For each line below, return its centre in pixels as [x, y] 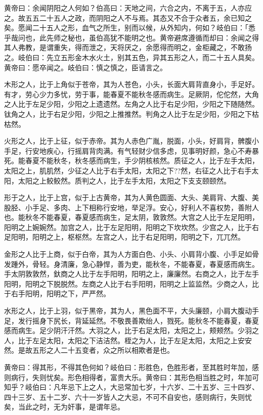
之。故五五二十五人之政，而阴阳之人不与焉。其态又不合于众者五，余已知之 [128, 17]
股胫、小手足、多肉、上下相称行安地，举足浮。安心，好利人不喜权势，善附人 [131, 207]
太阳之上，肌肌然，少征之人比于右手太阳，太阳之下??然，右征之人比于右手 [128, 170]
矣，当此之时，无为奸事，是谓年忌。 [64, 407]
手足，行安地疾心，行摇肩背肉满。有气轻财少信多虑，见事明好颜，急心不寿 [128, 150]
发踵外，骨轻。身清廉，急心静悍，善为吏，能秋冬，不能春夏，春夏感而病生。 [131, 264]
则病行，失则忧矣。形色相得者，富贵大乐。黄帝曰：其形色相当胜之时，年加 [128, 377]
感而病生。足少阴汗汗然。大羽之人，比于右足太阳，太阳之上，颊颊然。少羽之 [131, 330]
